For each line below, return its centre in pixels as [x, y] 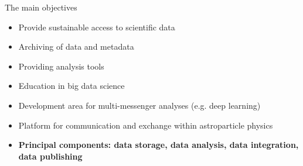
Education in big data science [72, 86]
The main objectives [41, 7]
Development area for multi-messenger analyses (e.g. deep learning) [139, 105]
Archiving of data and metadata [76, 46]
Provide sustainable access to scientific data [97, 27]
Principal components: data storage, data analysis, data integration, [159, 145]
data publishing [50, 156]
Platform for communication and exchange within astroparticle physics [146, 125]
